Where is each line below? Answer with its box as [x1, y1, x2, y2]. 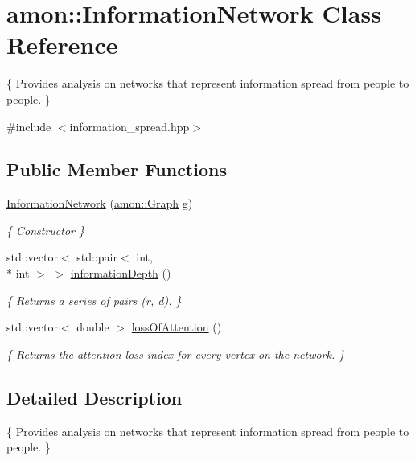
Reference [6, 28, 118, 61]
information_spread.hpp [69, 117, 190, 134]
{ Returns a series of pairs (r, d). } [6, 291, 182, 308]
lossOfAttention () [131, 319, 222, 335]
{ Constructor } [6, 221, 85, 238]
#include [6, 117, 51, 134]
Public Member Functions [6, 157, 227, 182]
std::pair [76, 249, 117, 265]
